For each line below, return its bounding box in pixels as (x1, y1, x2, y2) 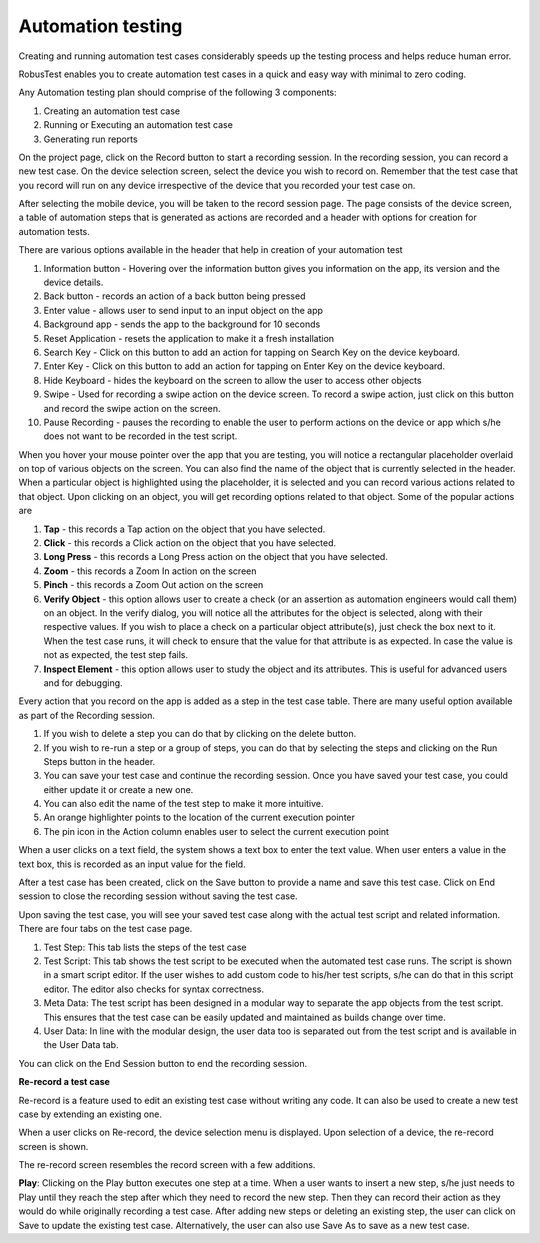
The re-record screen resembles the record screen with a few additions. (18, 1159, 316, 1171)
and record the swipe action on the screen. (43, 402, 221, 414)
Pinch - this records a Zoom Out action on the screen (43, 579, 264, 591)
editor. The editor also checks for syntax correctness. (43, 983, 265, 995)
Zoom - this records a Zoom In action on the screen (43, 565, 257, 577)
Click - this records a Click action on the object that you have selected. (43, 537, 337, 549)
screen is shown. (18, 1140, 89, 1152)
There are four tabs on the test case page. (18, 923, 193, 935)
